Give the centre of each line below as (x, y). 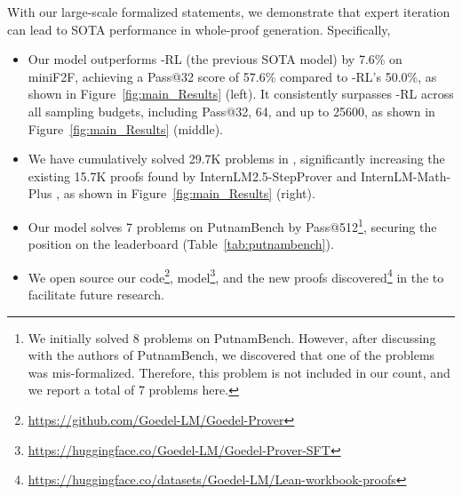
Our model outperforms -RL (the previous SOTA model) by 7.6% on (215, 59)
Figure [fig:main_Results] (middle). (125, 128)
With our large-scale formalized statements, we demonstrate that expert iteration (229, 12)
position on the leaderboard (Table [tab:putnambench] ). (181, 244)
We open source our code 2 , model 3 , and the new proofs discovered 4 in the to (236, 275)
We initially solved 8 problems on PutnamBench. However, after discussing (232, 337)
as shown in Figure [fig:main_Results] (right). (189, 193)
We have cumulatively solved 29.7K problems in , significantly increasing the (236, 159)
